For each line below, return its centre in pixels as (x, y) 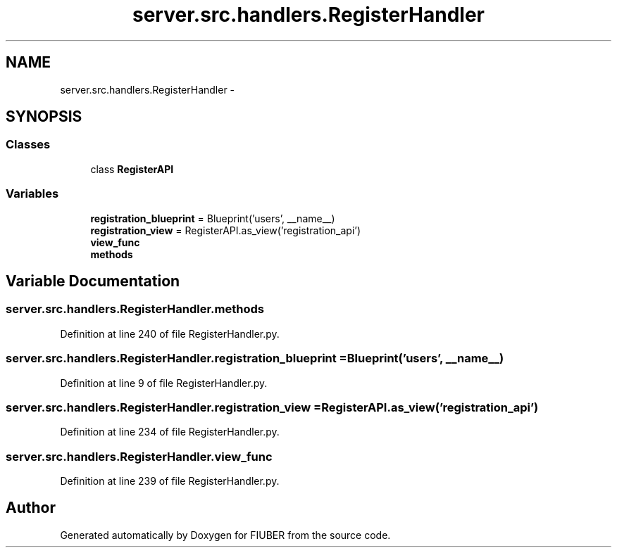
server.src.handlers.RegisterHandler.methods (135, 309)
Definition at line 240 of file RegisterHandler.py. (170, 333)
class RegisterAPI (132, 169)
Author (31, 508)
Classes (28, 145)
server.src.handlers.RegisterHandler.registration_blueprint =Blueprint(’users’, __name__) (255, 358)
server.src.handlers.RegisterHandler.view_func (139, 456)
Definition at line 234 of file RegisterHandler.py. (170, 432)
